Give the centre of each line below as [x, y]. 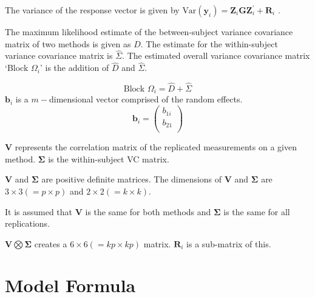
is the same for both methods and [148, 211]
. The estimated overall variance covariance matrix [216, 55]
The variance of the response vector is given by [92, 10]
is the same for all [257, 211]
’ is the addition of [74, 68]
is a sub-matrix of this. [229, 243]
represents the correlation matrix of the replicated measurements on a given [156, 147]
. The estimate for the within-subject [209, 43]
